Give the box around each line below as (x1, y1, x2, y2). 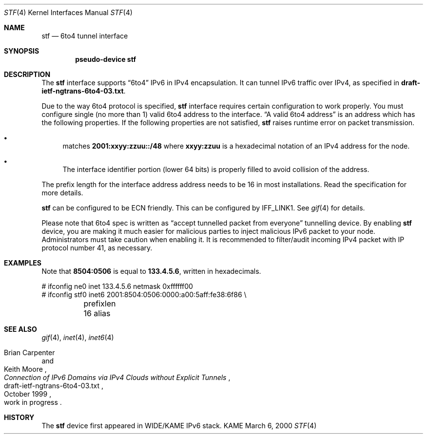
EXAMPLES (4, 259, 41, 267)
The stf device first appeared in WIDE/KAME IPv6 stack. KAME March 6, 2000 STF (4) (41, 421, 317, 430)
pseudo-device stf (75, 55, 136, 63)
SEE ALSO (4, 325, 37, 333)
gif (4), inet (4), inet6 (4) (41, 333, 114, 342)
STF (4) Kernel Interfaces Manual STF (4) (4, 8, 133, 17)
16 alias (83, 308, 111, 318)
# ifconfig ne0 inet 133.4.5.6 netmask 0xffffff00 (41, 282, 193, 290)
